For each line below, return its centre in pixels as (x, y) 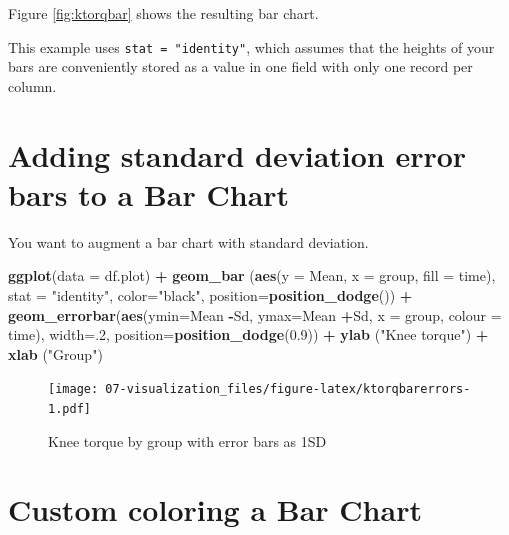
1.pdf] (69, 408)
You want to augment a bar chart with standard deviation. (188, 241)
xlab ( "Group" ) (55, 353)
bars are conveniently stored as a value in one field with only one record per (240, 66)
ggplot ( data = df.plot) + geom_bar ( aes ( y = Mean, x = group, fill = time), (252, 275)
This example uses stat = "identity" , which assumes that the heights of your (251, 46)
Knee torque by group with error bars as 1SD (187, 440)
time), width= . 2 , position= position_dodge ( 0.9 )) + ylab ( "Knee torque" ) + (248, 334)
